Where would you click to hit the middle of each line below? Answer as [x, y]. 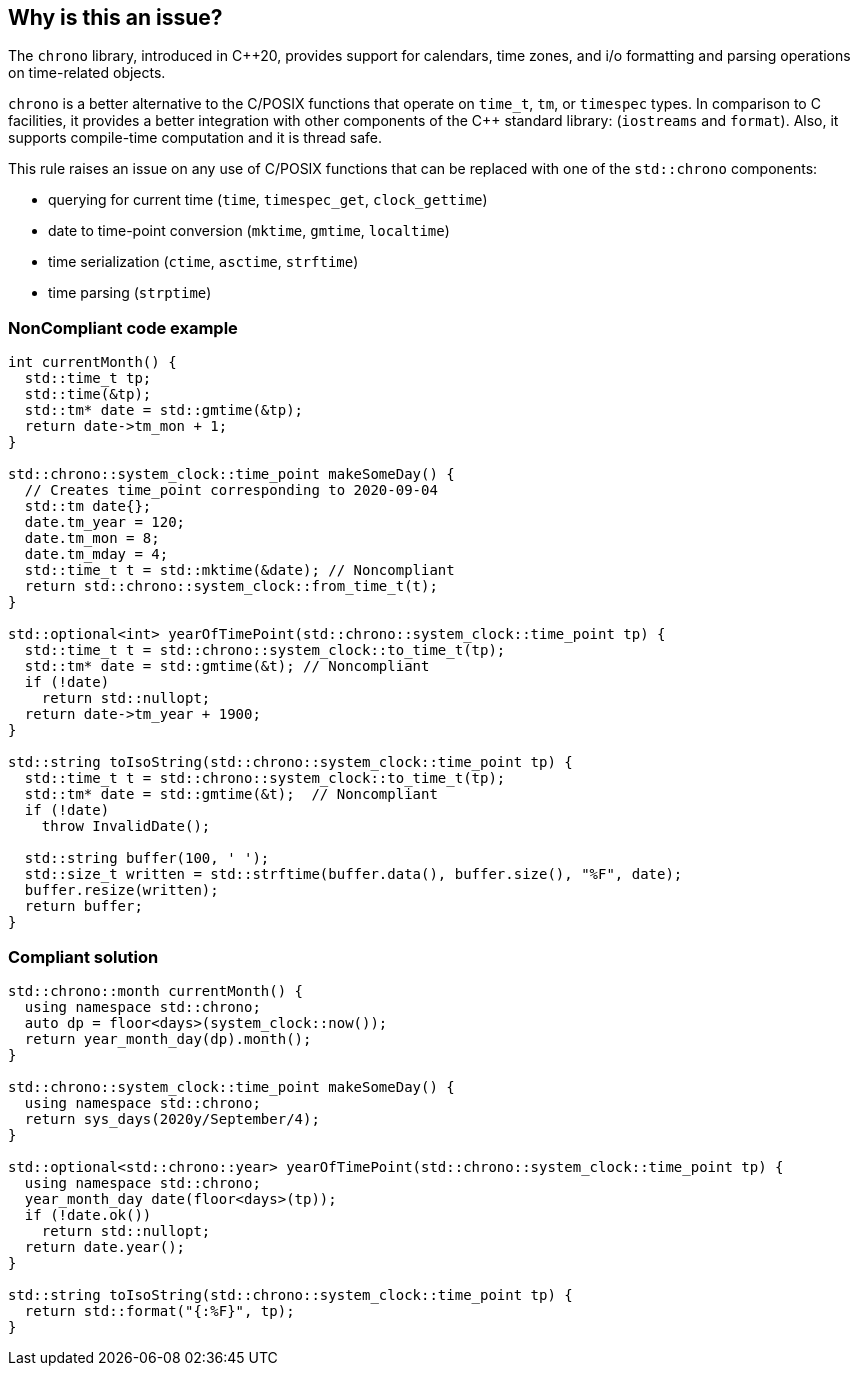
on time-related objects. [87, 73]
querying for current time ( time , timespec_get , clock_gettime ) [268, 200]
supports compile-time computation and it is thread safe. [195, 138]
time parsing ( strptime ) [130, 293]
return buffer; [83, 906]
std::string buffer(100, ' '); [147, 858]
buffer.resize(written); [121, 890]
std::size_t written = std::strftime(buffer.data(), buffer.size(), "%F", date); [353, 874]
